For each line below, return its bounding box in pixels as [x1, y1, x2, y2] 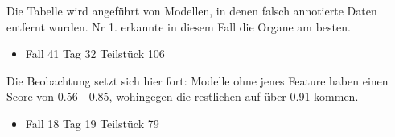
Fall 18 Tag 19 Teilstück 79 [25, 114, 159, 131]
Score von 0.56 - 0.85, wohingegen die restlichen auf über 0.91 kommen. [6, 88, 359, 105]
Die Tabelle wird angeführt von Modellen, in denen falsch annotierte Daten [6, 2, 377, 19]
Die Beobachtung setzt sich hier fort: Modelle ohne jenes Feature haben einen [6, 72, 389, 89]
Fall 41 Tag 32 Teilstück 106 [25, 45, 165, 62]
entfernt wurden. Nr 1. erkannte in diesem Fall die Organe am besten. [6, 18, 351, 35]
